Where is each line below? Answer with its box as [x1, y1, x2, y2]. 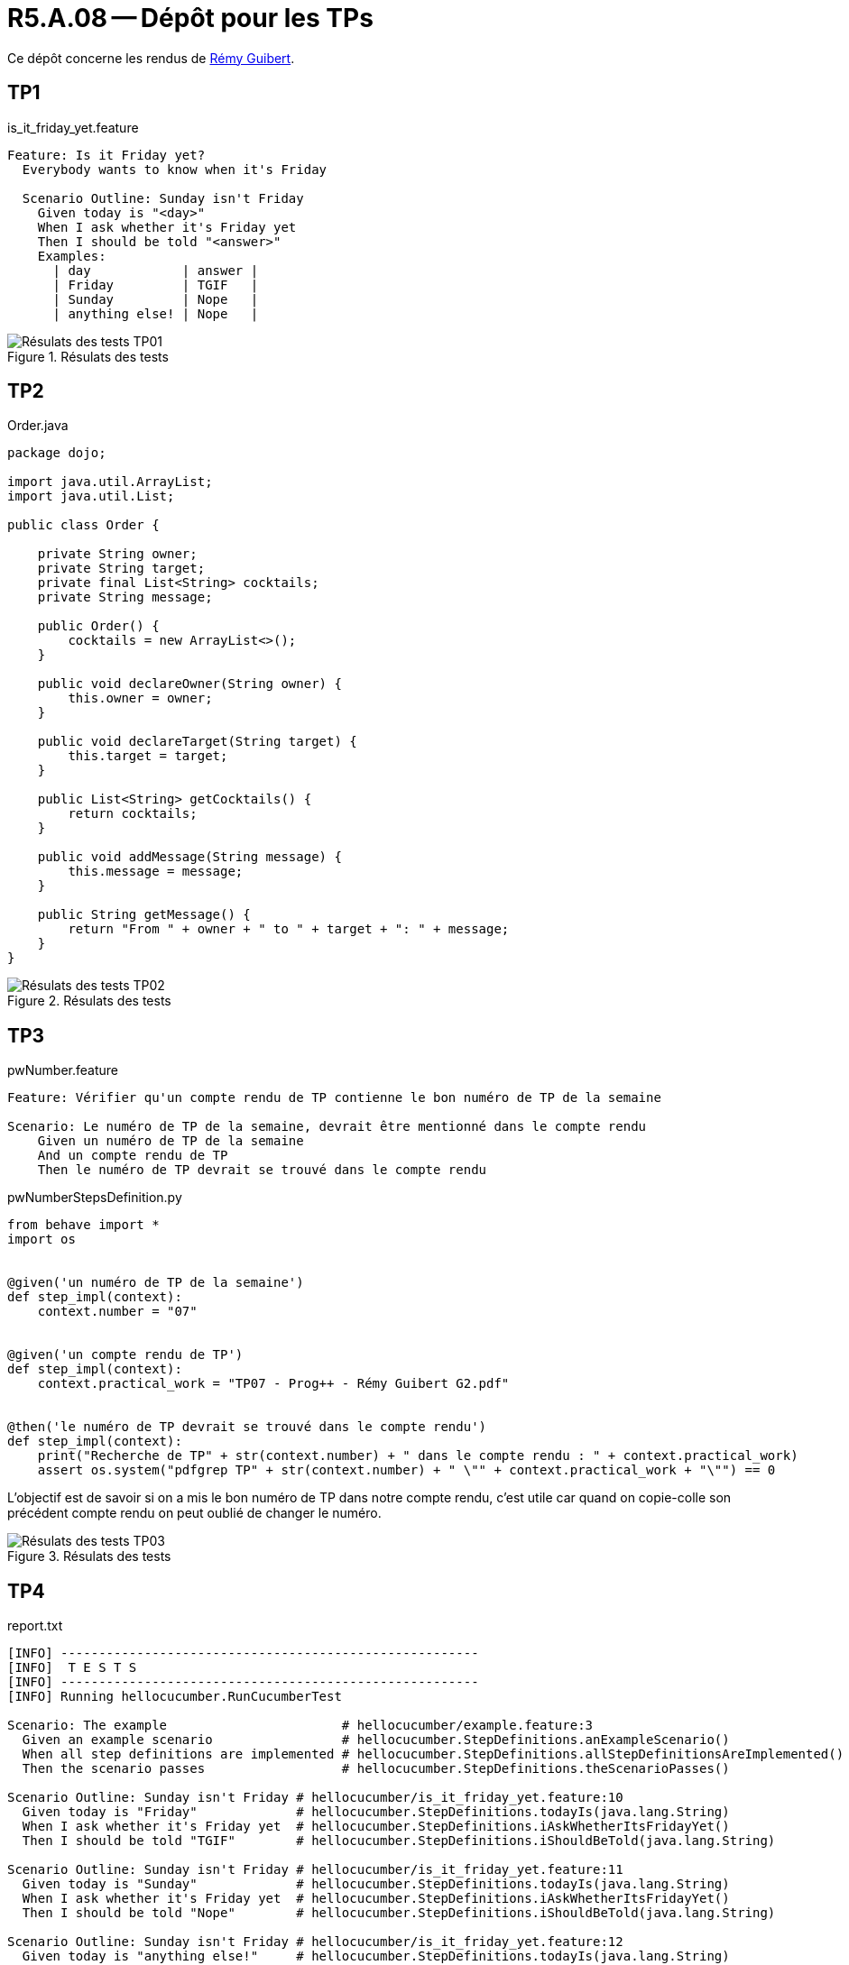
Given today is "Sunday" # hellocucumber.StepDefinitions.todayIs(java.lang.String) [22, 1877, 730, 1892]
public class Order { [7, 518, 160, 533]
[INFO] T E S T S [7, 1660, 137, 1676]
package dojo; [7, 445, 106, 461]
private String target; [37, 561, 206, 576]
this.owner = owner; [68, 691, 213, 706]
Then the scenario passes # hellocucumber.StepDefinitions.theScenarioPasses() [22, 1761, 730, 1777]
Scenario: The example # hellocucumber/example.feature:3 [7, 1718, 594, 1733]
